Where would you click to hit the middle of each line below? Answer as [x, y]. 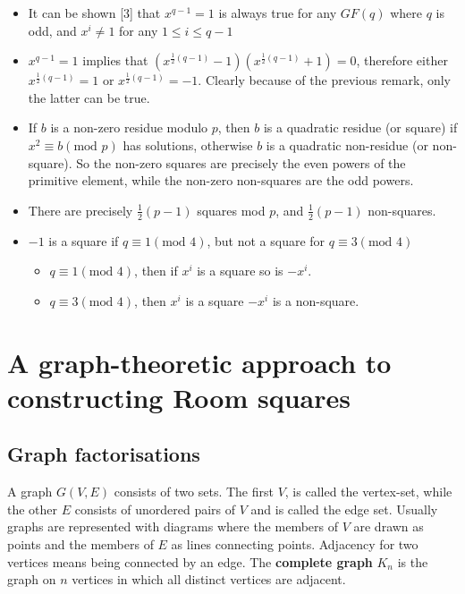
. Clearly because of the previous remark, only [325, 80]
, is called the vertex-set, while [368, 492]
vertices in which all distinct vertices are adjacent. [209, 579]
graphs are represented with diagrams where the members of [173, 526]
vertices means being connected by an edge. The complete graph [190, 561]
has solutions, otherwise [188, 144]
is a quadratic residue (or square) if [360, 127]
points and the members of [80, 543]
